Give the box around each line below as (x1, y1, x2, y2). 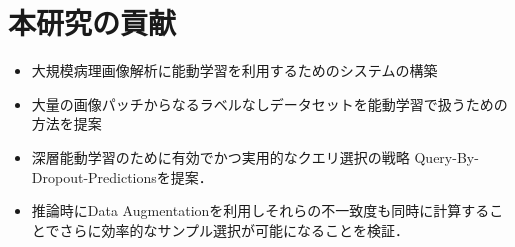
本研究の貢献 (8, 2, 177, 43)
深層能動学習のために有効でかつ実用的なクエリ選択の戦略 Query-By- (31, 146, 479, 167)
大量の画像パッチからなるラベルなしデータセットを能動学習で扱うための (31, 93, 508, 114)
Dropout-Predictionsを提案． (31, 166, 213, 187)
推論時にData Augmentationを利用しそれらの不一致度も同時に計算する (31, 200, 490, 221)
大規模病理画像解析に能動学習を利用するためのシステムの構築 (31, 60, 438, 81)
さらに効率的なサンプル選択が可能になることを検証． (59, 219, 409, 240)
